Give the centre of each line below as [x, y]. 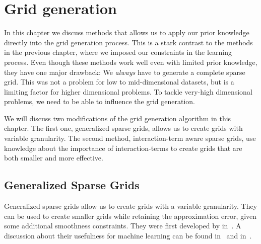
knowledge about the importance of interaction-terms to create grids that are [123, 148]
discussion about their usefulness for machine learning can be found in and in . [128, 235]
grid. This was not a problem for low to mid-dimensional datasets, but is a [119, 82]
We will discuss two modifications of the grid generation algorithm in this [118, 118]
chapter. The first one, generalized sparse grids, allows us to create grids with [123, 128]
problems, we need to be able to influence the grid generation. [100, 101]
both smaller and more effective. [54, 158]
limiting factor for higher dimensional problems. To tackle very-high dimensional [128, 91]
